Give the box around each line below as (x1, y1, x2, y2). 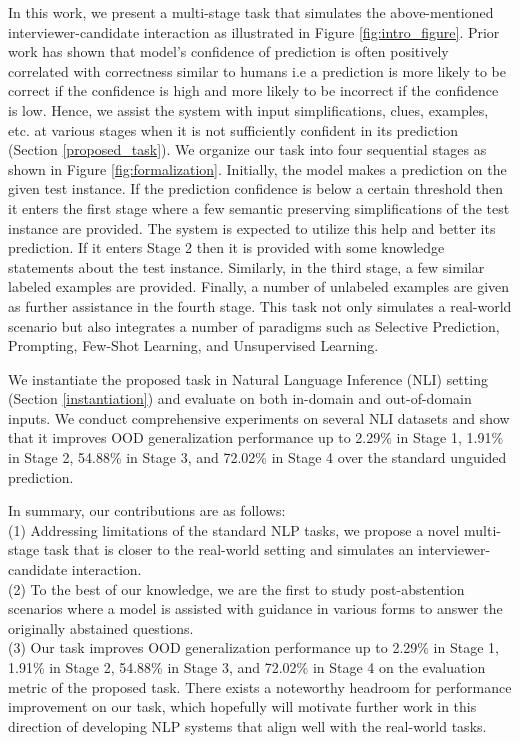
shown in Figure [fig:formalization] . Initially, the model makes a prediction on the (8, 158, 507, 179)
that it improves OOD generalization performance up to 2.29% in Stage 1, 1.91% (8, 427, 504, 448)
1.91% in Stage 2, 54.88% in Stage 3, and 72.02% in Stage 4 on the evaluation (8, 657, 486, 677)
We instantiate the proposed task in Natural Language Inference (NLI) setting (8, 368, 488, 389)
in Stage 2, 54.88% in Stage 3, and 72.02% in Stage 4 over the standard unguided (8, 447, 507, 468)
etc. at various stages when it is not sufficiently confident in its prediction (8, 119, 459, 140)
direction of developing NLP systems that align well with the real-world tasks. (8, 715, 487, 736)
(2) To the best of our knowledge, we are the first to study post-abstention (8, 578, 465, 599)
